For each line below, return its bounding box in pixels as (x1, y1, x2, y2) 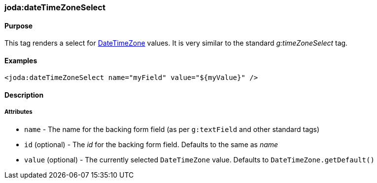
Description (4, 91, 44, 100)
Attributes (4, 108, 33, 116)
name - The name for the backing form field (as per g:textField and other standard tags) (24, 125, 320, 133)
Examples (4, 56, 37, 65)
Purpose (4, 21, 33, 30)
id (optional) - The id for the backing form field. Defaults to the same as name (24, 140, 278, 149)
